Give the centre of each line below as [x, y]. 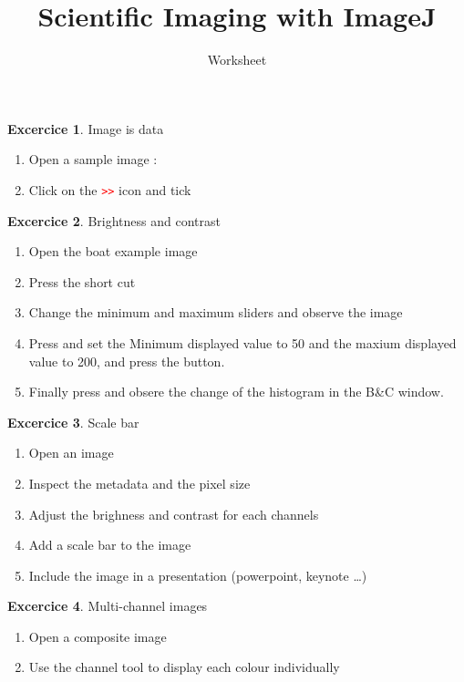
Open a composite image [98, 636]
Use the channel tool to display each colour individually [184, 667]
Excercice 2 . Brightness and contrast [114, 220]
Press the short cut [82, 281]
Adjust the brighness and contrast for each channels [174, 514]
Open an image [71, 453]
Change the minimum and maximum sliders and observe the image [216, 312]
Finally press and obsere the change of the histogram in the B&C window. [236, 392]
